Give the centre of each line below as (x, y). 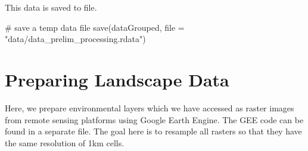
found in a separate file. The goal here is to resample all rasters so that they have (153, 131)
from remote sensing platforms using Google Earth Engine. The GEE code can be (154, 119)
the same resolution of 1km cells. (65, 142)
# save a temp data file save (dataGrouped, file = (95, 27)
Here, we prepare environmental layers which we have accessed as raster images (150, 107)
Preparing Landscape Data (117, 79)
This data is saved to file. (51, 7)
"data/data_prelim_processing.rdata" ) (75, 39)
